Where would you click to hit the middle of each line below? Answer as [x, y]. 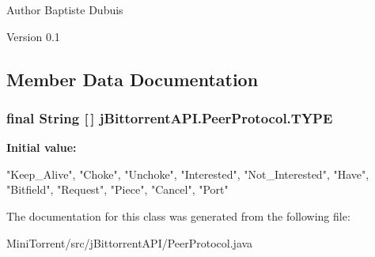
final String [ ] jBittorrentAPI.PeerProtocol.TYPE [170, 117]
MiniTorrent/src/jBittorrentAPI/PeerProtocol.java [130, 242]
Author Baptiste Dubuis [65, 9]
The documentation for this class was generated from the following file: [178, 215]
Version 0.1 [33, 36]
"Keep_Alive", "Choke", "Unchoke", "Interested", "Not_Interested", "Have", [188, 174]
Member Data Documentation [133, 79]
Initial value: [42, 147]
